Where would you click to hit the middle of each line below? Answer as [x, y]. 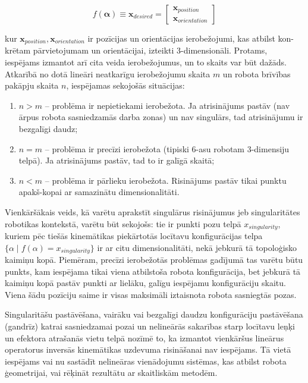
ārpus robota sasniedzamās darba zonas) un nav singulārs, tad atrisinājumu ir [161, 117]
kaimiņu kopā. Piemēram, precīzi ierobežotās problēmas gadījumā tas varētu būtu [154, 260]
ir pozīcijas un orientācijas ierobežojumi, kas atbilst [181, 38]
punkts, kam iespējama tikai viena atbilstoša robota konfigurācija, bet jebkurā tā [153, 271]
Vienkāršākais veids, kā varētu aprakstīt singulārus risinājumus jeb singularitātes [153, 211]
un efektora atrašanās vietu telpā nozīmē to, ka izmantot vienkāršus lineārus [144, 338]
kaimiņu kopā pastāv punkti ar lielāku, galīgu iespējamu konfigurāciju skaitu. [145, 283]
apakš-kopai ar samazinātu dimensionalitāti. [99, 192]
